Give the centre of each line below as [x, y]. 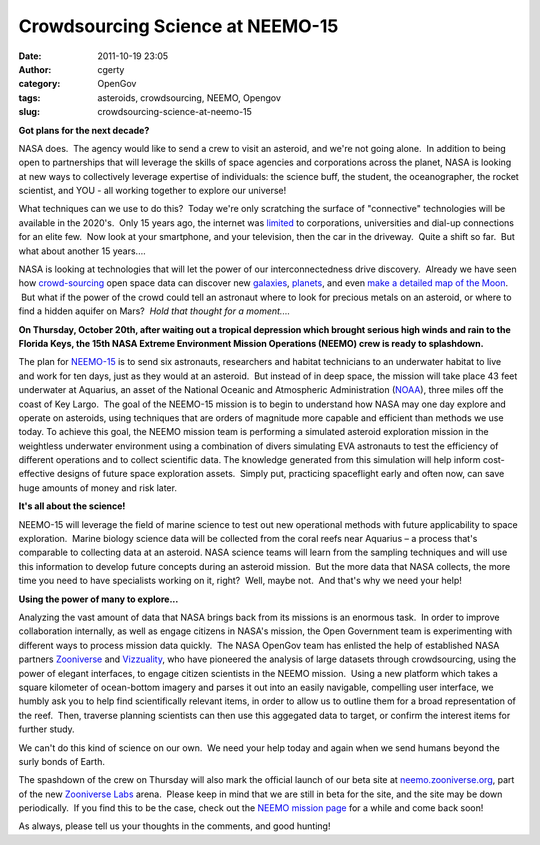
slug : [29, 112]
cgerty [111, 69]
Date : [30, 56]
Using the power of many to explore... [98, 599]
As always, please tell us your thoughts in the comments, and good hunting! [174, 826]
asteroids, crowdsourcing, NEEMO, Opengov [189, 97]
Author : [35, 69]
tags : [29, 97]
